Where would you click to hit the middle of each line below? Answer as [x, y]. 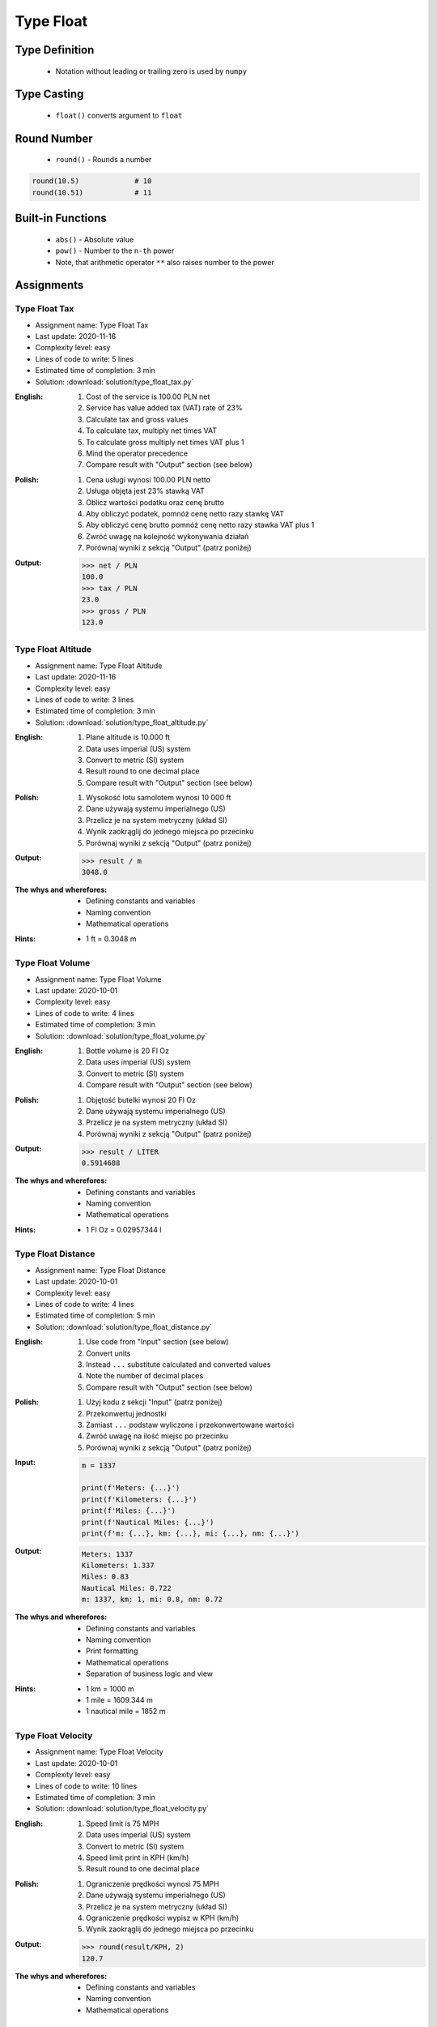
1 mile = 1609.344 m [120, 1699]
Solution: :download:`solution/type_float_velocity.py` [122, 1809]
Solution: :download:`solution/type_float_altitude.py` [122, 722]
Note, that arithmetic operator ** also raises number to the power [165, 262]
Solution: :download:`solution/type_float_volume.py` [121, 1036]
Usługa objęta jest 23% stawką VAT [146, 491]
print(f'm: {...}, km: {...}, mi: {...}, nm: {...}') [190, 1534]
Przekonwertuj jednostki [126, 1413]
